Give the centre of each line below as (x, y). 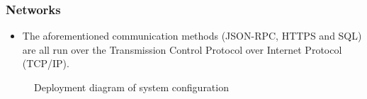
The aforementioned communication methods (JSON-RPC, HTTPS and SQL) (192, 36)
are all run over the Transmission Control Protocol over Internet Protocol (182, 49)
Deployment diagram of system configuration (131, 87)
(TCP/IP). (46, 63)
